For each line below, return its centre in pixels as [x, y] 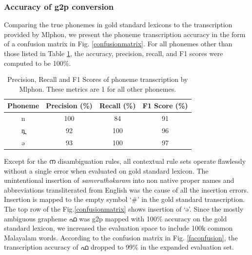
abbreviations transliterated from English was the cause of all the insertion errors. [126, 189]
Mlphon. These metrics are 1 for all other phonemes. [98, 88]
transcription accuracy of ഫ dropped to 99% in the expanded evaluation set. [119, 247]
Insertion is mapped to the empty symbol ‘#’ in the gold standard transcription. [125, 199]
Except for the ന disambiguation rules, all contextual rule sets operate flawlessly [125, 161]
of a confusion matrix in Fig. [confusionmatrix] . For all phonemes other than [118, 44]
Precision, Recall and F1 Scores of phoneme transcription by [98, 79]
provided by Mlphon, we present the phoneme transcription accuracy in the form [125, 34]
